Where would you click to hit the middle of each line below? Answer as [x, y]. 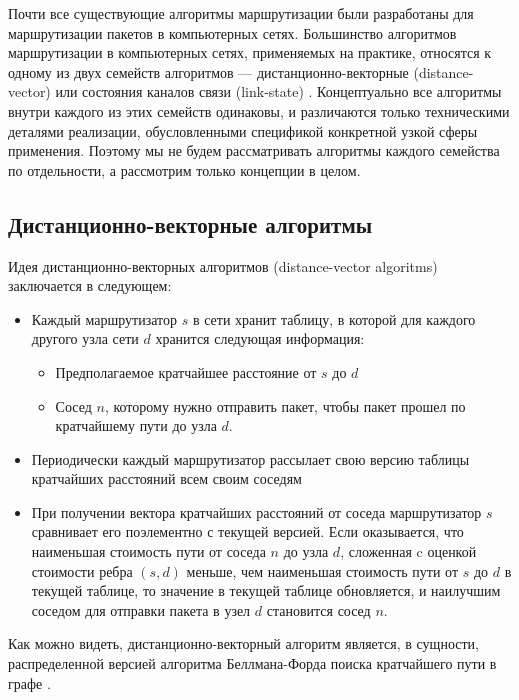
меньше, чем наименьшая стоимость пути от [322, 570]
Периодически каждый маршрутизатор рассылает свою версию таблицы [250, 458]
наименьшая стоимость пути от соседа [148, 551]
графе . [29, 682]
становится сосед [318, 609]
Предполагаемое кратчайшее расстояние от [186, 371]
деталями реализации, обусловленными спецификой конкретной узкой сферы [243, 130]
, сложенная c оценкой [408, 551]
